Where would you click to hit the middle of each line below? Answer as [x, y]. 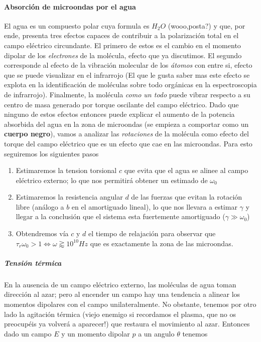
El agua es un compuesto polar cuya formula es [77, 25]
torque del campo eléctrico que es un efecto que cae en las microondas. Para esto [128, 143]
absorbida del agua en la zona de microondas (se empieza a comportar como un [126, 124]
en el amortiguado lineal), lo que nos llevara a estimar [154, 206]
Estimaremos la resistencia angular [69, 197]
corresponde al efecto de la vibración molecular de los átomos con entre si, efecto [128, 65]
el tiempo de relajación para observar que [152, 233]
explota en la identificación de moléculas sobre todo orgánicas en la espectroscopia [130, 84]
